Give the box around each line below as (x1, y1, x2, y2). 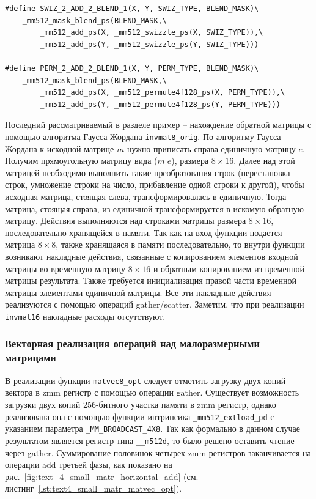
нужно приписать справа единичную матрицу (127, 142, 296, 155)
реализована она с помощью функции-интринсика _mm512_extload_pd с (5, 410, 274, 423)
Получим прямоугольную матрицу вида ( (5, 154, 158, 167)
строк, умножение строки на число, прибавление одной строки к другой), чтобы (5, 178, 304, 191)
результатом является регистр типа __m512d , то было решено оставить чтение (5, 434, 295, 446)
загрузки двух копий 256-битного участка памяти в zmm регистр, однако (5, 397, 276, 410)
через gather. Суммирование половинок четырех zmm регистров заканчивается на (5, 446, 311, 459)
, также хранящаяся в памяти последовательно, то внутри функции (56, 238, 305, 251)
